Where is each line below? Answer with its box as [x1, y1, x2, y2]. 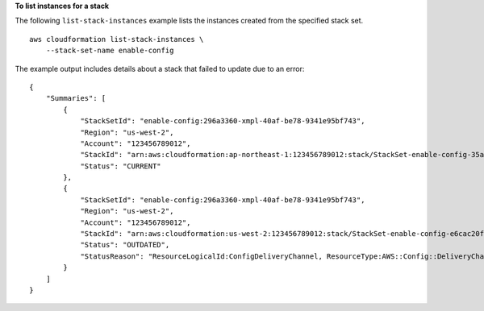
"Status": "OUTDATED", [80, 240, 170, 250]
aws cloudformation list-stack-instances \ [29, 35, 204, 44]
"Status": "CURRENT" [80, 161, 161, 171]
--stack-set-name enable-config [45, 46, 174, 56]
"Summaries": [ [45, 93, 106, 103]
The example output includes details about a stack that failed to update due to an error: [15, 64, 305, 73]
